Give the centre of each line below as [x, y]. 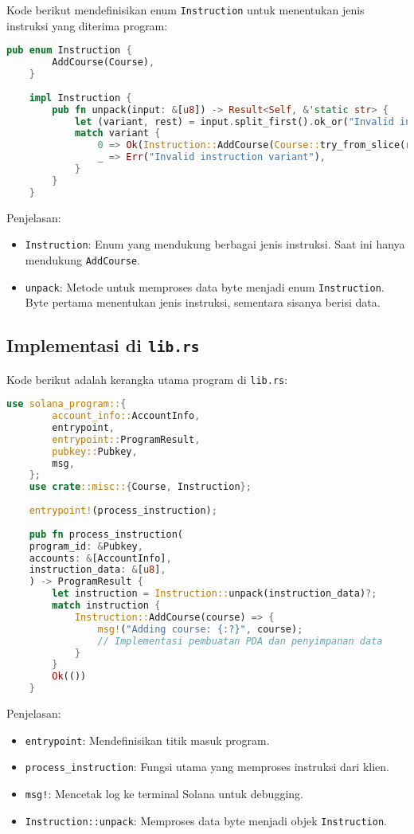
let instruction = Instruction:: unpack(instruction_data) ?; [215, 594]
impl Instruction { [80, 98]
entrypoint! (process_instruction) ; [123, 511]
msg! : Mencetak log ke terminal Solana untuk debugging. [164, 793]
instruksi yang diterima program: [87, 25]
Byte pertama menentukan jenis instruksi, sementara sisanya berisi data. [203, 302]
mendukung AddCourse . [82, 259]
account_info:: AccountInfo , [126, 416]
